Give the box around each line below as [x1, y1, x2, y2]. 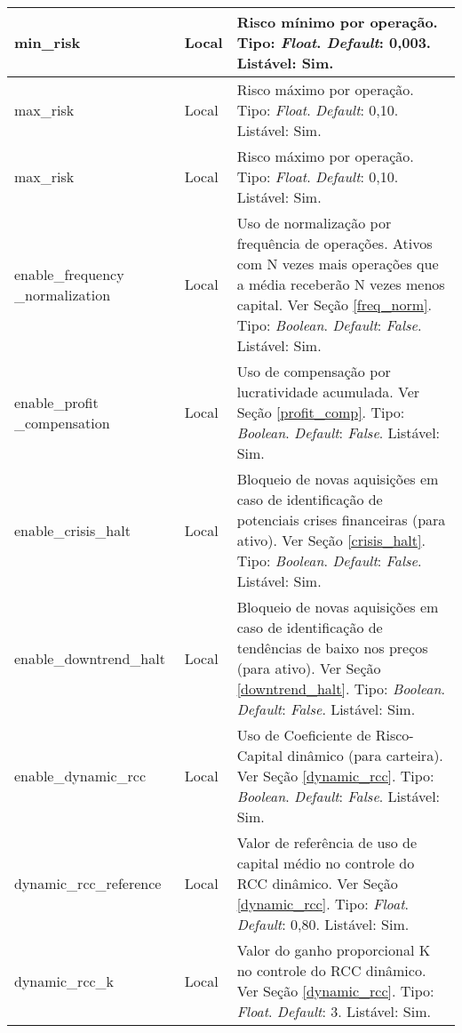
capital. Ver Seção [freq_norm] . [236, 294, 432, 315]
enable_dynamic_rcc [14, 765, 147, 786]
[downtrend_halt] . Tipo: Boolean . [236, 678, 445, 699]
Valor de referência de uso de [236, 832, 418, 853]
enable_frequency [14, 263, 124, 284]
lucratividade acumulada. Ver [236, 381, 420, 402]
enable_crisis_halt [14, 519, 131, 541]
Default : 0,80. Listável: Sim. [236, 914, 410, 934]
